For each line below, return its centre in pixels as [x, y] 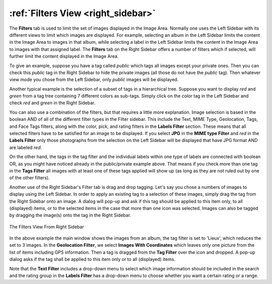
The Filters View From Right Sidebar [47, 227]
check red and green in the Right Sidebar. [52, 103]
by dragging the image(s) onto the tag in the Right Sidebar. [70, 215]
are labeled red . [26, 147]
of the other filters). [29, 178]
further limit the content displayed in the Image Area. [64, 56]
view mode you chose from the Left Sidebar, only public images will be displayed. [94, 80]
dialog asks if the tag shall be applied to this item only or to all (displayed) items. [92, 259]
